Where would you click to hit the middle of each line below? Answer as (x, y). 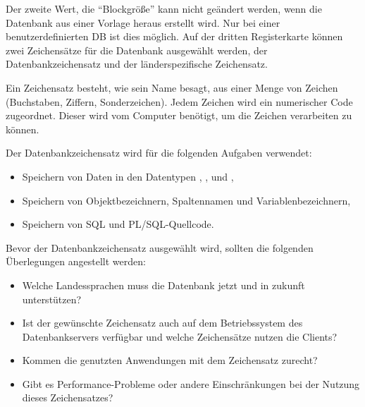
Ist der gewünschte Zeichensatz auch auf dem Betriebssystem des (162, 323)
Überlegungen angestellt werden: (76, 261)
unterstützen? (52, 299)
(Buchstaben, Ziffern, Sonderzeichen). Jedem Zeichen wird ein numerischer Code (179, 101)
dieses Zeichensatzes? (68, 397)
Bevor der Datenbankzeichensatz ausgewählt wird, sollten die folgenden (160, 247)
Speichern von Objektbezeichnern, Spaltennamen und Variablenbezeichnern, (186, 200)
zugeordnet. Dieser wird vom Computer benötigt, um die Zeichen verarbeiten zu (179, 115)
